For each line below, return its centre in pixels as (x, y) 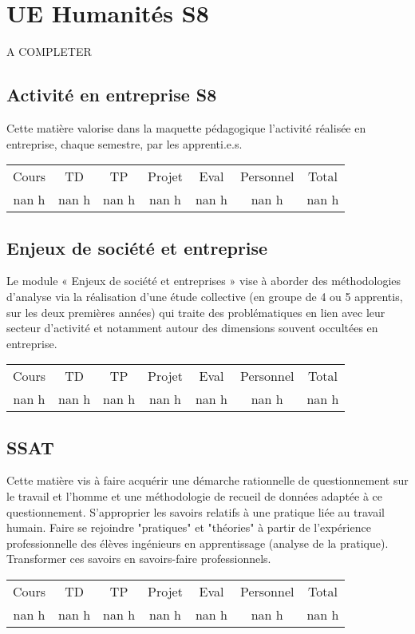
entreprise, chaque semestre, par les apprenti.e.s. (125, 143)
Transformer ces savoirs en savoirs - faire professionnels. (139, 559)
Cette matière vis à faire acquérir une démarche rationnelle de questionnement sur (207, 480)
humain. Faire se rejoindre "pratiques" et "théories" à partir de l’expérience (189, 527)
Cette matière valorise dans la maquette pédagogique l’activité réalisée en (186, 127)
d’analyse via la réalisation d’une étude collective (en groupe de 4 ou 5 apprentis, (205, 296)
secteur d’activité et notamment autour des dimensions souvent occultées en (192, 328)
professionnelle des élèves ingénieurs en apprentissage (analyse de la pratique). (198, 543)
